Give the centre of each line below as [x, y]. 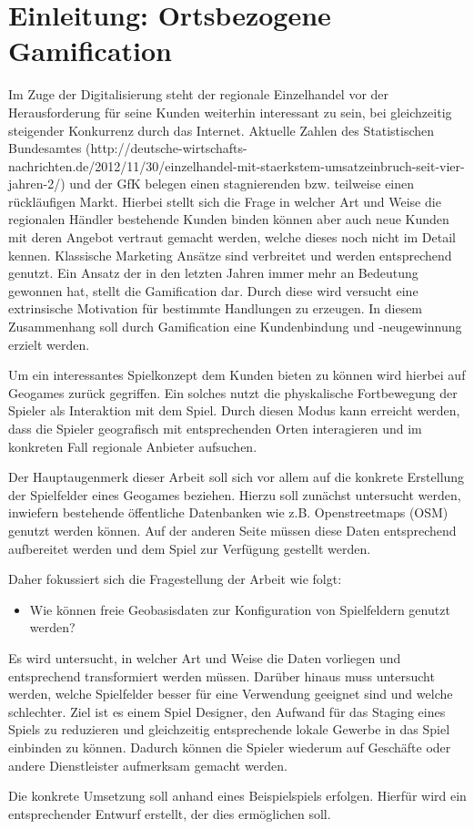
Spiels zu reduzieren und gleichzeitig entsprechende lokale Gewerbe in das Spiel [229, 729]
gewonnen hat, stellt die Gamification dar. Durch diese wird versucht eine [213, 290]
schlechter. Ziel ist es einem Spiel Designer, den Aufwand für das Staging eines [227, 711]
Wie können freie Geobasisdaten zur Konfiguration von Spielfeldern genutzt [240, 609]
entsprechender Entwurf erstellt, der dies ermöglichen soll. [170, 813]
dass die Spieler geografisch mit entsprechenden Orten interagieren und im [215, 428]
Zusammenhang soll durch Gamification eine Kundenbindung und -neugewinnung [235, 327]
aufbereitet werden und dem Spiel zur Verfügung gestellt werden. [190, 548]
